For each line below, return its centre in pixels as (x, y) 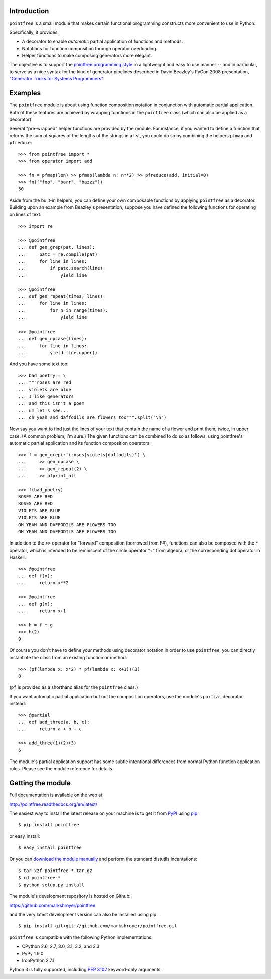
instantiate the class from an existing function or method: (68, 658)
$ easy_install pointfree (50, 848)
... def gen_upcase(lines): (53, 339)
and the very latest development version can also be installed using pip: (83, 914)
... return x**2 (43, 583)
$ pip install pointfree (49, 825)
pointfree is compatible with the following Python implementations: (81, 937)
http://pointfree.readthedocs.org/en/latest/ (53, 804)
